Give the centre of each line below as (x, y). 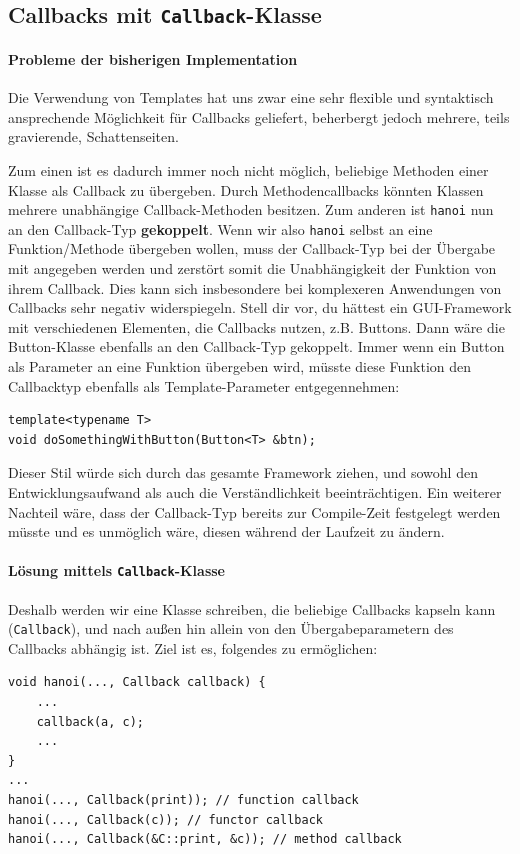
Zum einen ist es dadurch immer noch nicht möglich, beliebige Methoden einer (248, 169)
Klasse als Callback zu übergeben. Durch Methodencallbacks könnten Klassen (246, 189)
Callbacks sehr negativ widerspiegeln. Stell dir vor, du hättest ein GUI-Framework (260, 307)
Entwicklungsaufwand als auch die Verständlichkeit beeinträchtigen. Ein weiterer (255, 491)
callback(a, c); (90, 721)
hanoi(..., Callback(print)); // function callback (183, 800)
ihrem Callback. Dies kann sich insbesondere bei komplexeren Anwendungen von (255, 287)
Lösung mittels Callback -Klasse (116, 570)
